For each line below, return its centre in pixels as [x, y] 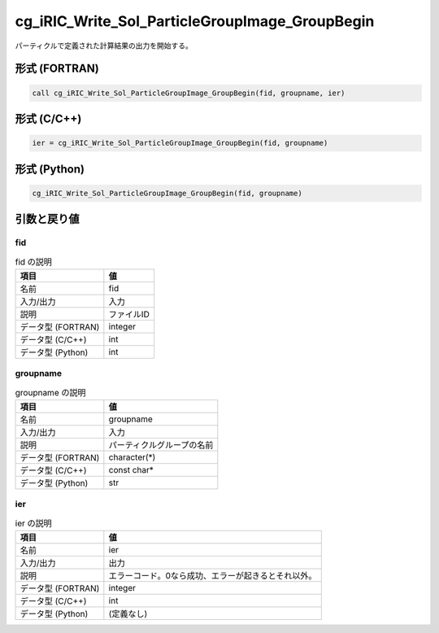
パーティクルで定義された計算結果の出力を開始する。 [104, 46]
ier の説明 [33, 523]
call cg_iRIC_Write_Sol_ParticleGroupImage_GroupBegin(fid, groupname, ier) [189, 93]
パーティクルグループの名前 [161, 445]
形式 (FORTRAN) [57, 69]
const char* [131, 469]
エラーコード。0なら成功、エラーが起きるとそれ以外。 [213, 576]
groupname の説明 [50, 392]
